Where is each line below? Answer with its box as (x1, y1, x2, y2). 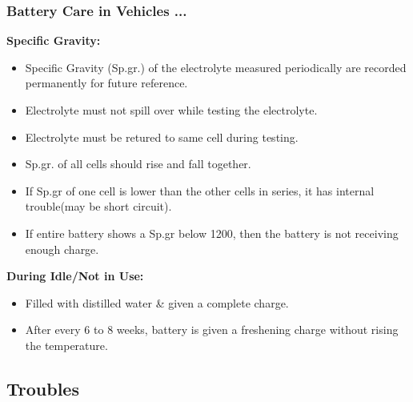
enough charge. (25, 240, 99, 257)
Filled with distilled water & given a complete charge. (25, 294, 289, 311)
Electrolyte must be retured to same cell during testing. (25, 128, 299, 145)
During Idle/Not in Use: (6, 267, 144, 284)
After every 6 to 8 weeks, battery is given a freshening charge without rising (25, 321, 399, 338)
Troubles (6, 376, 79, 400)
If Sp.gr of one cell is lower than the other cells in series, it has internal (25, 182, 375, 199)
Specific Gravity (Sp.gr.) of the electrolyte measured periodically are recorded (25, 58, 407, 75)
